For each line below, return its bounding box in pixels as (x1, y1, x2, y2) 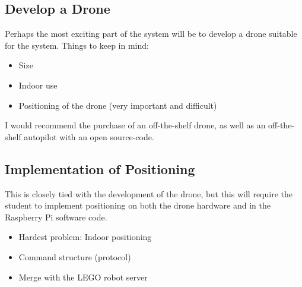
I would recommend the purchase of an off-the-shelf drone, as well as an (5, 119, 266, 131)
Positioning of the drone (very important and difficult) (18, 99, 217, 111)
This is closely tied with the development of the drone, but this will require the (5, 187, 293, 200)
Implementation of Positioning (5, 159, 195, 178)
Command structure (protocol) (18, 250, 131, 263)
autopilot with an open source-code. (24, 130, 154, 143)
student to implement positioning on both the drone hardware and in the (5, 199, 271, 212)
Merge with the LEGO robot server (18, 270, 148, 283)
